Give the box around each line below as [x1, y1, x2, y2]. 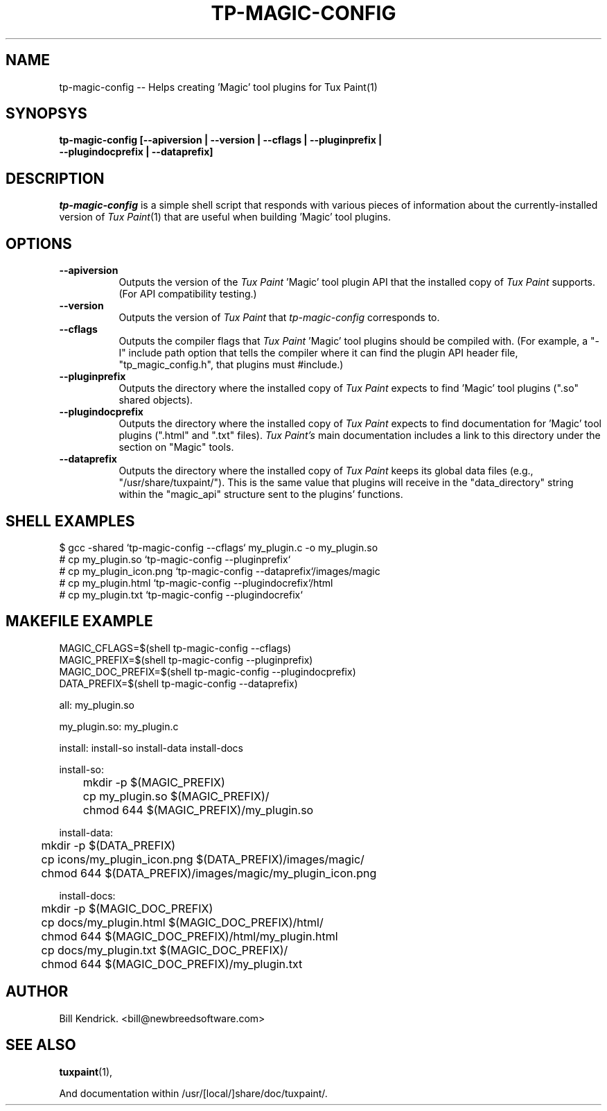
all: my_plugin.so [59, 698, 134, 711]
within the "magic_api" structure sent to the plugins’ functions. [118, 488, 403, 501]
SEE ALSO [6, 1036, 76, 1054]
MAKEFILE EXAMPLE [6, 612, 153, 630]
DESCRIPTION [6, 169, 105, 187]
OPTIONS [6, 234, 72, 252]
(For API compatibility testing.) [118, 288, 257, 300]
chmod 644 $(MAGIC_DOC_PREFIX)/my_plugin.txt [41, 956, 303, 971]
